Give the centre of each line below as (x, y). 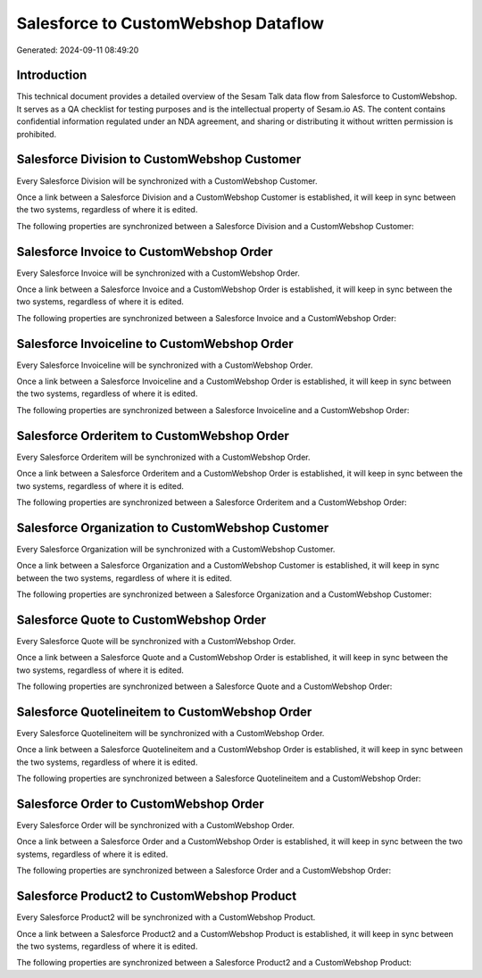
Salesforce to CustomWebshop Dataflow (170, 23)
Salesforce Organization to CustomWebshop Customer (173, 528)
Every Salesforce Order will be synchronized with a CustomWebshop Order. (155, 825)
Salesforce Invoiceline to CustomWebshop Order (155, 344)
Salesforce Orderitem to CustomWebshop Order (153, 436)
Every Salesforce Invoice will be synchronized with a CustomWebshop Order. (158, 273)
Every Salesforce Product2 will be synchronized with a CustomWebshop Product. (166, 917)
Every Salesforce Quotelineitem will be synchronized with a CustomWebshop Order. (170, 733)
